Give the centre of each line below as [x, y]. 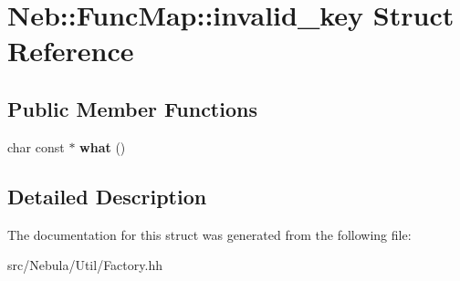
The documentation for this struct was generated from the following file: [209, 234]
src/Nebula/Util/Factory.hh [85, 265]
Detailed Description [107, 196]
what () [103, 146]
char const [36, 146]
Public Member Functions [132, 108]
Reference [71, 51]
